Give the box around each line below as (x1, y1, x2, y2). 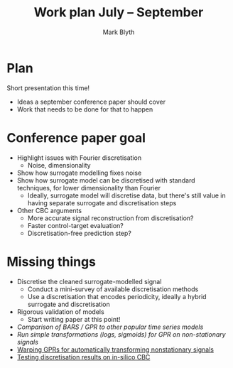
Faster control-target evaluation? (27, 221, 124, 229)
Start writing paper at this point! (27, 315, 121, 323)
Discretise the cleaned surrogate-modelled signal (16, 277, 162, 286)
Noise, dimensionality (27, 161, 91, 169)
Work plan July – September (33, 4, 204, 21)
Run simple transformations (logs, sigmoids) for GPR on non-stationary (16, 330, 226, 338)
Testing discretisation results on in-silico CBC (16, 352, 151, 361)
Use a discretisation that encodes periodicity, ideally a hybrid (27, 292, 207, 301)
